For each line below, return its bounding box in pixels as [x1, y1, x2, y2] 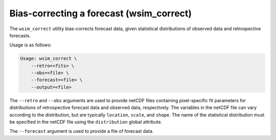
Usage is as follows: [9, 42, 52, 48]
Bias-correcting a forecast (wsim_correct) [9, 8, 192, 19]
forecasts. [9, 32, 31, 38]
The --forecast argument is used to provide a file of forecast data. [9, 128, 154, 134]
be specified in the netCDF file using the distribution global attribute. [9, 119, 163, 125]
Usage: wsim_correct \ [20, 56, 77, 61]
